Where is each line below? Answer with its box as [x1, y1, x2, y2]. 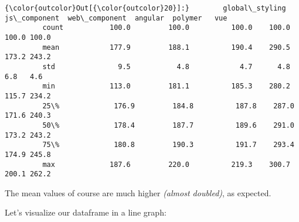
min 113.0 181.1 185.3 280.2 [42, 82, 290, 91]
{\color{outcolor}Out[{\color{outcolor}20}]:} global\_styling [5, 4, 286, 12]
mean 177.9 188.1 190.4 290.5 [42, 43, 290, 52]
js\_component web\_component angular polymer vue [5, 13, 227, 22]
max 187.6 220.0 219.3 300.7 [42, 160, 290, 169]
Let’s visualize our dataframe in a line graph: [5, 206, 167, 218]
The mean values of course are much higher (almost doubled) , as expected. [5, 186, 271, 199]
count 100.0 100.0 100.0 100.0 [42, 23, 290, 32]
